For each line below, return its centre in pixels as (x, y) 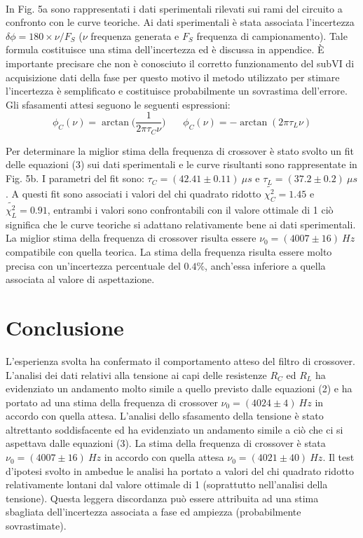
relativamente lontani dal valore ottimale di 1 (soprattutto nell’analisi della (167, 484)
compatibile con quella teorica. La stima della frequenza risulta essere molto (169, 252)
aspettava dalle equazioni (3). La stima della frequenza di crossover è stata (166, 443)
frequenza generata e (135, 35)
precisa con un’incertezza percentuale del (93, 265)
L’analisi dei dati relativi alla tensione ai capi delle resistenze (136, 374)
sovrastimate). (36, 526)
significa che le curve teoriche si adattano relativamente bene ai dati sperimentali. (181, 224)
